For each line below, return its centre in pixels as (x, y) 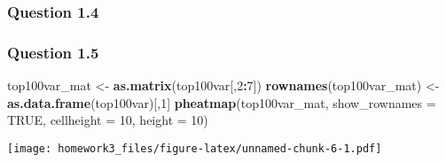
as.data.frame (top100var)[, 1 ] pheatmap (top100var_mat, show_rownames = (222, 102)
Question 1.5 (53, 52)
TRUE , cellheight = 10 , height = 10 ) (108, 120)
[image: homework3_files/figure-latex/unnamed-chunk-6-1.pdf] (195, 148)
